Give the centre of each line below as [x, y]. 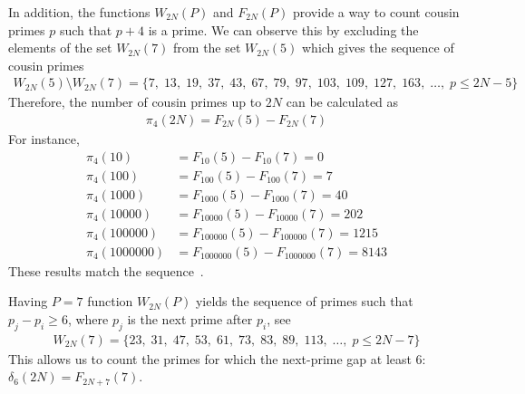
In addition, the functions [79, 12]
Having [28, 301]
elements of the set [60, 48]
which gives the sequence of [378, 48]
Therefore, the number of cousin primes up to [135, 102]
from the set [207, 48]
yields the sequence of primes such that [304, 301]
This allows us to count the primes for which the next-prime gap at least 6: [217, 358]
